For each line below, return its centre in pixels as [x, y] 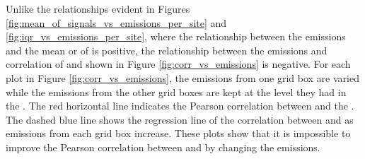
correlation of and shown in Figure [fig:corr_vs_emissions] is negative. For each [178, 64]
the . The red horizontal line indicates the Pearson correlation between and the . [180, 106]
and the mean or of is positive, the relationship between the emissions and [167, 50]
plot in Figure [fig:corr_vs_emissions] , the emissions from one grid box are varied [182, 77]
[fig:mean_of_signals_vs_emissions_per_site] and [116, 22]
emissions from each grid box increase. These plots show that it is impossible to [178, 133]
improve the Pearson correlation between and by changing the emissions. [163, 147]
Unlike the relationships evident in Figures [98, 8]
